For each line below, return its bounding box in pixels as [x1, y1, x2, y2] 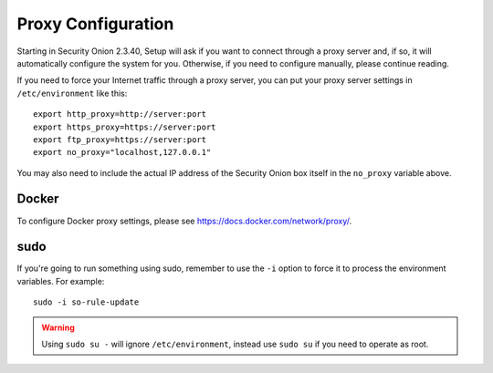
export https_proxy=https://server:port [33, 121, 216, 132]
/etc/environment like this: [16, 88, 128, 98]
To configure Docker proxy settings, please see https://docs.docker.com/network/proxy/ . [16, 215, 352, 226]
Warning [41, 322, 75, 333]
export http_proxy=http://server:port [33, 109, 207, 119]
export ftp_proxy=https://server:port [33, 134, 207, 145]
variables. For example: [16, 275, 105, 286]
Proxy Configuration [16, 14, 174, 34]
